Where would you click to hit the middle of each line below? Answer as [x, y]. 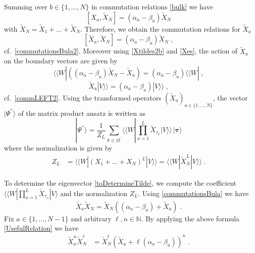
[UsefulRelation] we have [41, 228]
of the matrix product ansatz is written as [82, 113]
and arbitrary [91, 218]
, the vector [230, 98]
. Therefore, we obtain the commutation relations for [160, 28]
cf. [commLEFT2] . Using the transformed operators [83, 98]
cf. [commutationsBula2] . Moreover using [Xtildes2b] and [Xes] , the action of [121, 51]
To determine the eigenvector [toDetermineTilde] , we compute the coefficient [120, 183]
